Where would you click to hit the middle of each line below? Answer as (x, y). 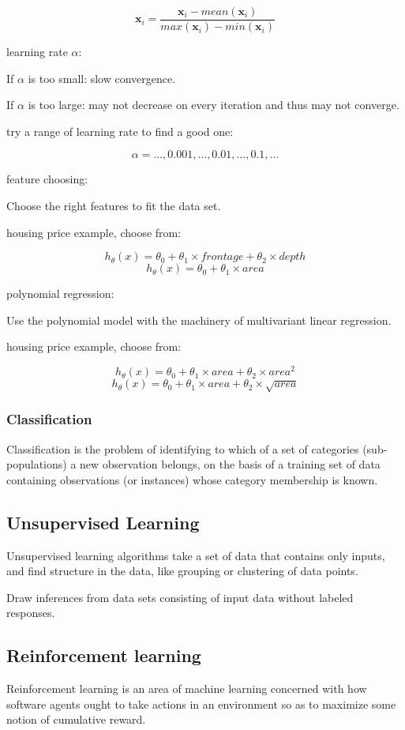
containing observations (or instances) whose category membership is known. (192, 479)
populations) (37, 464)
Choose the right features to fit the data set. (114, 206)
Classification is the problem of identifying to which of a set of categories (183, 448)
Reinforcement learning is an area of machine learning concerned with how (187, 689)
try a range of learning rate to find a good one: (120, 131)
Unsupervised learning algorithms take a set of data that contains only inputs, (196, 555)
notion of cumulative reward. (76, 719)
